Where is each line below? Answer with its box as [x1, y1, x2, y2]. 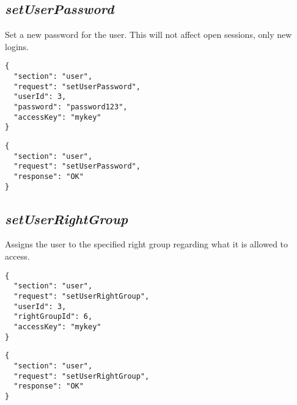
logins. [5, 40, 29, 53]
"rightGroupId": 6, [13, 312, 93, 321]
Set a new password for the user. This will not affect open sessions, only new [5, 28, 292, 41]
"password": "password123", [13, 103, 128, 112]
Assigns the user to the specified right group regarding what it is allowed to [5, 238, 288, 250]
